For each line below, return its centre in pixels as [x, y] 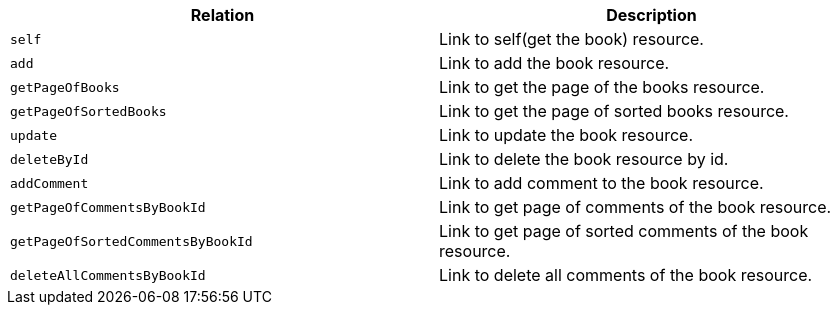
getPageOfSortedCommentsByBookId [131, 241]
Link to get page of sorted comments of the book [624, 231]
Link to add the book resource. [554, 63]
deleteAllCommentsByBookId [108, 275]
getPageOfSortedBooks [88, 111]
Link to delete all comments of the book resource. [626, 275]
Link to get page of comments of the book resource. [635, 207]
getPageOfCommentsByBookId [108, 207]
